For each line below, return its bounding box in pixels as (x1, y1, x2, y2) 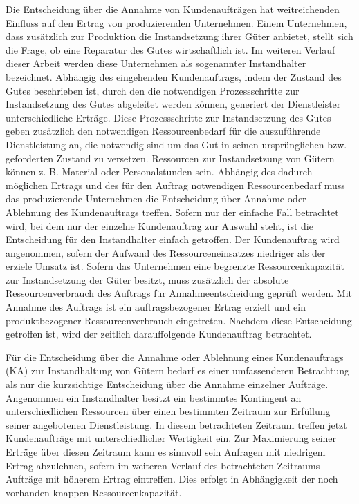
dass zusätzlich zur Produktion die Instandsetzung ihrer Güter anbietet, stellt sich (6, 29, 353, 43)
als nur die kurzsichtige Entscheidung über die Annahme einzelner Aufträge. (6, 377, 329, 391)
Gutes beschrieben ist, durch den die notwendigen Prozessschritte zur (6, 83, 300, 97)
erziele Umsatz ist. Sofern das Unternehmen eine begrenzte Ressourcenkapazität (6, 259, 344, 273)
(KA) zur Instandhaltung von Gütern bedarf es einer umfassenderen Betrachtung (6, 363, 350, 378)
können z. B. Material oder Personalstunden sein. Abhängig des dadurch (6, 164, 313, 179)
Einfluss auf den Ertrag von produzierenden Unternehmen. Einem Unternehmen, (6, 15, 347, 30)
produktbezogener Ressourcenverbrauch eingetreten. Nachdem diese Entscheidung (6, 313, 352, 327)
